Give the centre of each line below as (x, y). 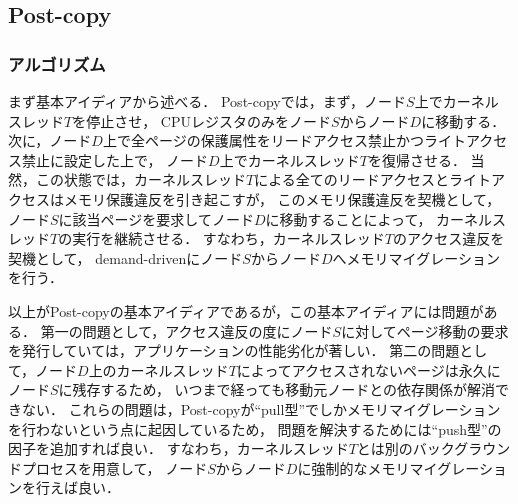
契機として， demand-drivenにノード (125, 257)
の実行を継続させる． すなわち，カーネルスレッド (221, 238)
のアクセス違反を (449, 238)
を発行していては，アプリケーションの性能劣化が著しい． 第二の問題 (234, 350)
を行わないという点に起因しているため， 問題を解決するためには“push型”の (255, 428)
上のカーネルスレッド (158, 369)
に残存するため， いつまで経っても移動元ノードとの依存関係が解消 (277, 389)
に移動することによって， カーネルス (386, 218)
